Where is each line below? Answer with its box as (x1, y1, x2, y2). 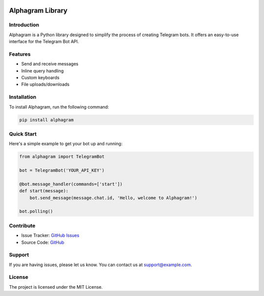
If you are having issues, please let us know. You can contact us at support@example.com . (9, 262, 193, 268)
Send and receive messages (21, 61, 79, 67)
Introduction (9, 22, 39, 28)
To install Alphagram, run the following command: (9, 104, 110, 110)
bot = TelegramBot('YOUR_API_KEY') (19, 168, 105, 173)
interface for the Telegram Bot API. (9, 39, 79, 45)
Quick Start (9, 130, 37, 137)
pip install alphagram (19, 117, 74, 122)
